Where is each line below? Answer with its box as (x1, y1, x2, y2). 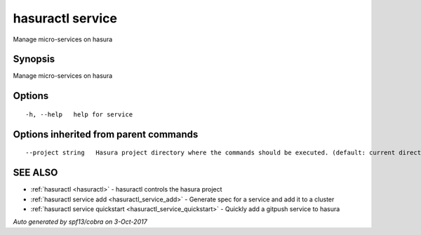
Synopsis (13, 53, 55, 65)
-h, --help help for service (25, 110, 133, 119)
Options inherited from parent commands (13, 128, 199, 140)
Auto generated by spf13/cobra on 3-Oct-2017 (13, 217, 147, 226)
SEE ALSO (13, 167, 58, 179)
